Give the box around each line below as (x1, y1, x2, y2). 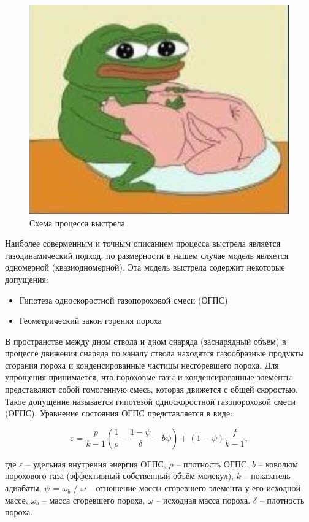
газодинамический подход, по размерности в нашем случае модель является (5, 248, 289, 261)
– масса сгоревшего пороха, (42, 493, 145, 506)
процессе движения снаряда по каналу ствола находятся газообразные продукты (5, 347, 304, 359)
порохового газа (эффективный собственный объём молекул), (5, 469, 234, 482)
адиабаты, (5, 482, 42, 494)
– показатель (243, 469, 291, 482)
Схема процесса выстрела (29, 216, 125, 229)
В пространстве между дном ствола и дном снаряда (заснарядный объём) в (5, 334, 286, 347)
